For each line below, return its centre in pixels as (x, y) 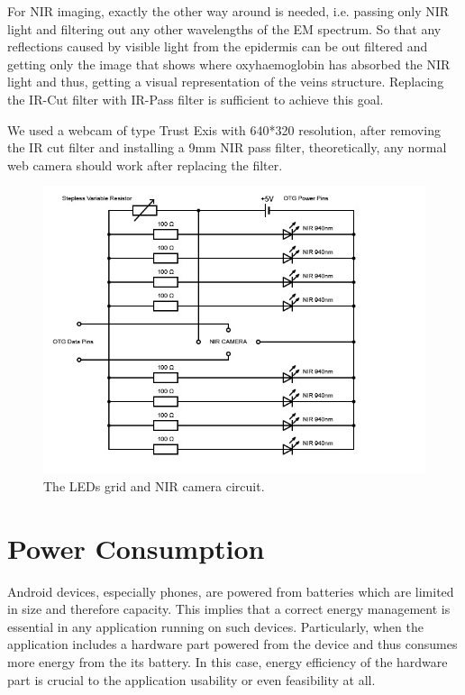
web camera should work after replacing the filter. (145, 165)
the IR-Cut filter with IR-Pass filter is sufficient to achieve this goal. (196, 99)
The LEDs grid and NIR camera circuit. (154, 485)
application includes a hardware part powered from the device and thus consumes (232, 644)
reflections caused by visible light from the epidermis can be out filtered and (218, 46)
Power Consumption (136, 548)
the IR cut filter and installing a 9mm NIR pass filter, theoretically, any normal (227, 147)
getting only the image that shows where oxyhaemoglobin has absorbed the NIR (229, 64)
